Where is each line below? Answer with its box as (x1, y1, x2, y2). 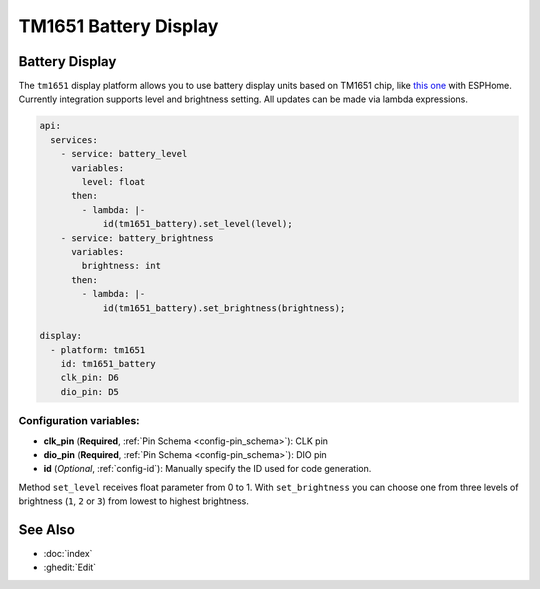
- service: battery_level (60, 148, 188, 160)
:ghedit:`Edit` (43, 561, 97, 574)
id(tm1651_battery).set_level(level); (102, 218, 294, 230)
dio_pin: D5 (60, 386, 120, 397)
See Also (18, 521, 75, 538)
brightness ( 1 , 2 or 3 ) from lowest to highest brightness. (18, 495, 250, 507)
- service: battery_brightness (60, 232, 214, 244)
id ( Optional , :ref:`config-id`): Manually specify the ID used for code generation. (43, 463, 372, 475)
